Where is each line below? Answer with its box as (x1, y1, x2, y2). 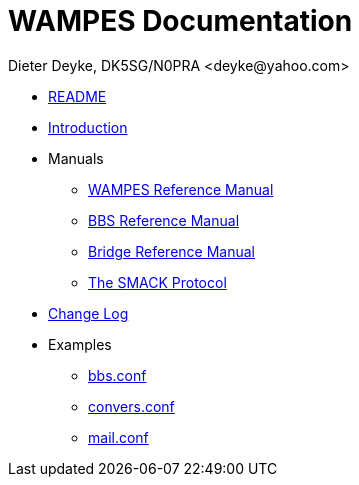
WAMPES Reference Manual (88, 180, 274, 198)
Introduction (48, 118, 128, 136)
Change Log (48, 304, 129, 322)
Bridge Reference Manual (88, 242, 255, 260)
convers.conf (88, 397, 175, 415)
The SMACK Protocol (88, 273, 227, 291)
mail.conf (88, 428, 149, 446)
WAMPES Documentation (8, 4, 353, 38)
